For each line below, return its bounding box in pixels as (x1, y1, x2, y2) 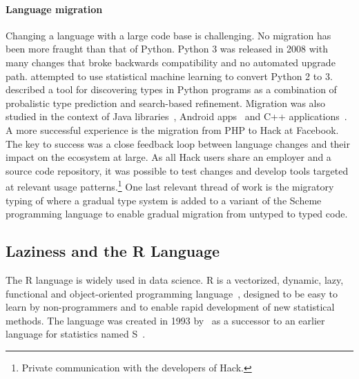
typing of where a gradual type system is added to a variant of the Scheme (6, 193, 322, 207)
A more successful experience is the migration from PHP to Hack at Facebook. (6, 122, 339, 137)
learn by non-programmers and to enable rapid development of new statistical (6, 300, 335, 314)
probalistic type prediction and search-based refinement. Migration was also (6, 95, 325, 110)
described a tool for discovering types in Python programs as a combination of (6, 82, 337, 97)
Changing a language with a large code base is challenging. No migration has (6, 28, 331, 42)
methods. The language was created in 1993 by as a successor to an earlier (6, 313, 325, 327)
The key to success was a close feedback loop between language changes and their (6, 136, 350, 150)
